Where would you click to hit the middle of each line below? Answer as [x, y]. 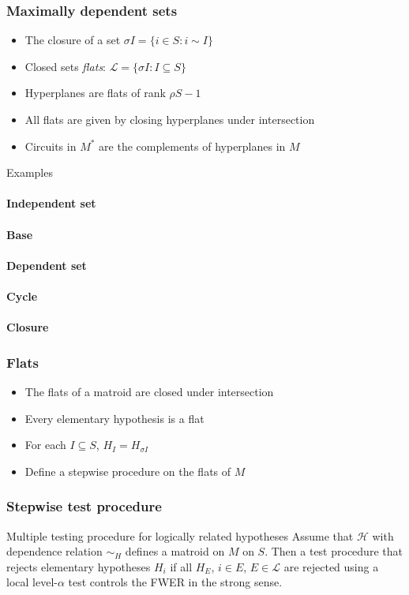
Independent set [51, 203]
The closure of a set [73, 40]
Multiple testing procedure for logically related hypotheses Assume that [180, 535]
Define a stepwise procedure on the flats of [128, 471]
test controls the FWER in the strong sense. [175, 582]
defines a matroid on [175, 551]
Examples [30, 172]
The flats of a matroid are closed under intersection [149, 391]
